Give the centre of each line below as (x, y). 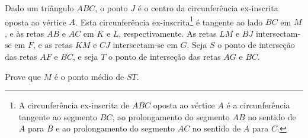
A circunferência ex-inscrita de (74, 105)
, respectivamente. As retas (168, 33)
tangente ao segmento (58, 116)
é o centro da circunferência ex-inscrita (208, 8)
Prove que (23, 76)
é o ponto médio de (89, 76)
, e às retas (25, 33)
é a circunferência (258, 105)
